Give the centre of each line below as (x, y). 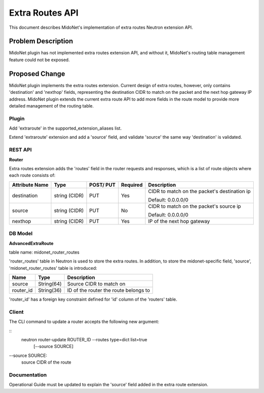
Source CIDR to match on (96, 284)
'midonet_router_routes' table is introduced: (53, 268)
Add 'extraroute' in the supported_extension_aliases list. (65, 128)
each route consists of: (32, 175)
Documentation (28, 375)
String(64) (50, 284)
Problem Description (41, 41)
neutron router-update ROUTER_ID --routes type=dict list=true (84, 339)
